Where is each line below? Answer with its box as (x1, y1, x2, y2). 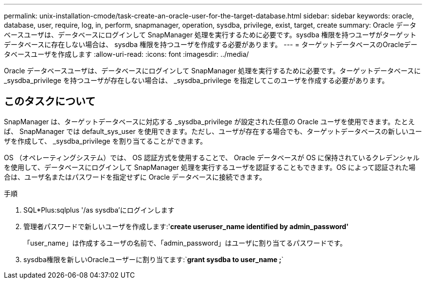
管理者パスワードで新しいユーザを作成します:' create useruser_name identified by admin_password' (23, 222, 349, 231)
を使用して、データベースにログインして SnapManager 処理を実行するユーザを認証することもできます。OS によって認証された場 (4, 163, 416, 171)
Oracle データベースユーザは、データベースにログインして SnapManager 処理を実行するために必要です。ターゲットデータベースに (4, 67, 421, 75)
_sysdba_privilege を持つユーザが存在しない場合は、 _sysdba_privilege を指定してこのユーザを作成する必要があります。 (4, 76, 389, 84)
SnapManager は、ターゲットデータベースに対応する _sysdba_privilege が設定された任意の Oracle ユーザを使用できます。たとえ (4, 117, 415, 126)
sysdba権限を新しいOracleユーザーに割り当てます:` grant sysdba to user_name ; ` (23, 255, 284, 264)
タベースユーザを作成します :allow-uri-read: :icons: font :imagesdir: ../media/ (4, 50, 249, 58)
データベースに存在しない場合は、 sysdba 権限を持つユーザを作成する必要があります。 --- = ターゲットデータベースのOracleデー (4, 40, 418, 49)
